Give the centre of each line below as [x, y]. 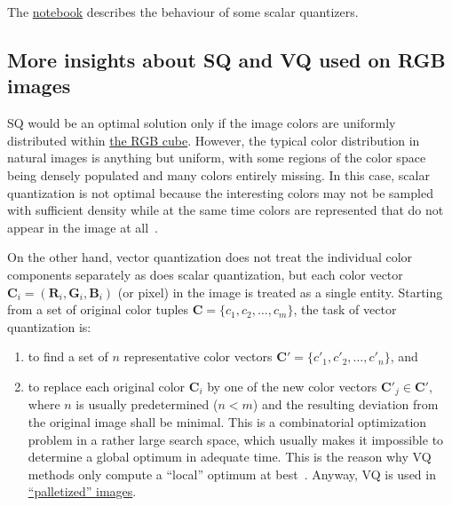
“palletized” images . [82, 491]
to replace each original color [107, 386]
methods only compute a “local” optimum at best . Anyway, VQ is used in [232, 474]
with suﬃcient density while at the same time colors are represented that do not [226, 210]
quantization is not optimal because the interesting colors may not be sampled [220, 192]
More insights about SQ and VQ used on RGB [226, 59]
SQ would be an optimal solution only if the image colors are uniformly [202, 123]
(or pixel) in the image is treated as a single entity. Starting [280, 292]
